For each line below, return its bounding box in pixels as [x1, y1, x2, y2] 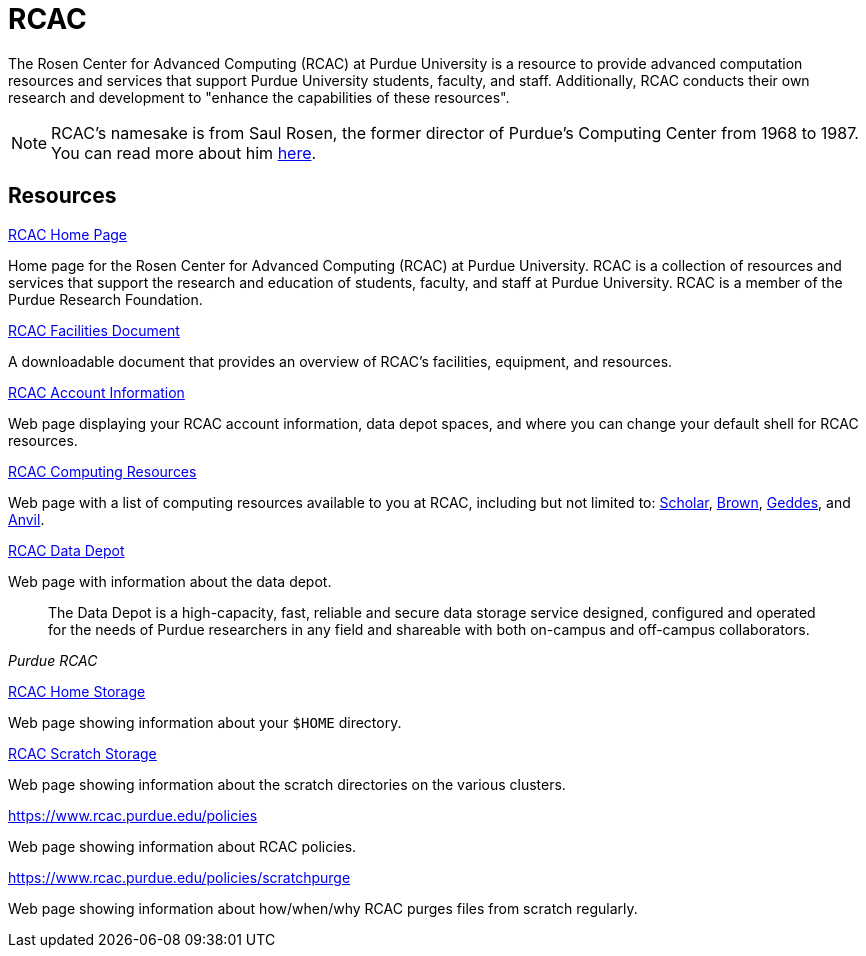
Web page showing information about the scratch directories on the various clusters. [8, 775, 566, 793]
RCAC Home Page [8, 225, 128, 243]
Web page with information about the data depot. [8, 572, 332, 590]
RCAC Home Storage [8, 682, 146, 700]
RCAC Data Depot [8, 541, 125, 559]
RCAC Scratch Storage [8, 744, 157, 762]
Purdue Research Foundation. [8, 290, 203, 308]
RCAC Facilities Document [8, 321, 180, 339]
